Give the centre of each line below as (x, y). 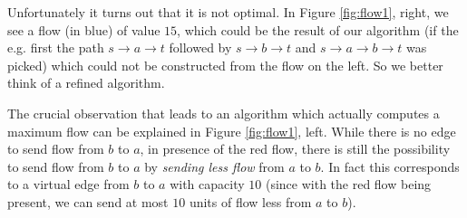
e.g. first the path (56, 47)
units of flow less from (250, 201)
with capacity (207, 184)
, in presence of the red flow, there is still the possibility (295, 149)
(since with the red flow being (348, 184)
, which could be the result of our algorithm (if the (318, 29)
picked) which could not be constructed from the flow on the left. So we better (225, 65)
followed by (200, 47)
